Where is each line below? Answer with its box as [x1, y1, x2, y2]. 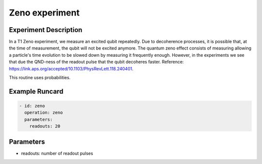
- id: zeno [19, 103, 45, 109]
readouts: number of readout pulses [21, 150, 93, 156]
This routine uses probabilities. [9, 75, 71, 81]
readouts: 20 [29, 124, 61, 129]
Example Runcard [9, 87, 64, 96]
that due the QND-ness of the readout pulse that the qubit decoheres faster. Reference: [9, 59, 184, 65]
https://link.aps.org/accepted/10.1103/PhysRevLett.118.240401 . [9, 66, 133, 71]
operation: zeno [24, 110, 63, 115]
